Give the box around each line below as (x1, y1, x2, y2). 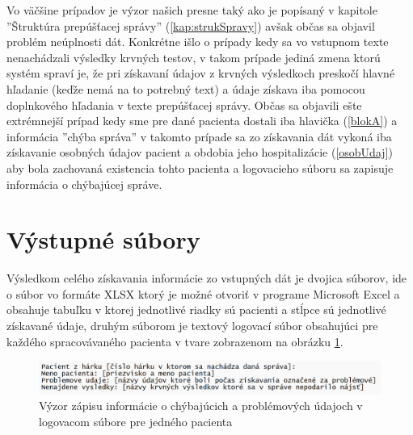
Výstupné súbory (6, 223, 200, 256)
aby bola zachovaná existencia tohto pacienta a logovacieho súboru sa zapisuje (6, 159, 394, 176)
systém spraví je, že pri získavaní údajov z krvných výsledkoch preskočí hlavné (6, 65, 395, 82)
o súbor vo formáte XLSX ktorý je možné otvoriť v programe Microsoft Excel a (6, 285, 400, 302)
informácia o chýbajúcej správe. (6, 175, 162, 192)
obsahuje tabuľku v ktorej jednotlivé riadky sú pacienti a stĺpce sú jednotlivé (6, 301, 386, 318)
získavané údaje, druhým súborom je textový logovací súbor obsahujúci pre (6, 317, 378, 334)
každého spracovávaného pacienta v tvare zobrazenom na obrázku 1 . (6, 333, 343, 349)
